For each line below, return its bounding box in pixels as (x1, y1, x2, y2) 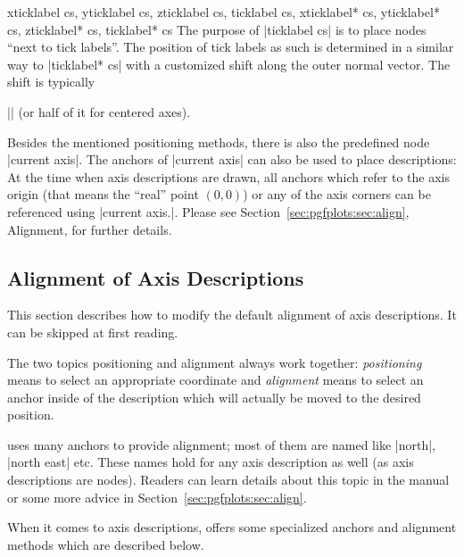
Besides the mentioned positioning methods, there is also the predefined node (7, 132, 430, 151)
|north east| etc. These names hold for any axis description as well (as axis (7, 453, 414, 471)
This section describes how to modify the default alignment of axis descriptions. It (7, 305, 457, 324)
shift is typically (7, 72, 95, 91)
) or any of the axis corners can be (243, 185, 431, 204)
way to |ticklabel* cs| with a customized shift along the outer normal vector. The (7, 54, 451, 73)
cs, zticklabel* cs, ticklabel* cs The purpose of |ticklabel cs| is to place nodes (7, 20, 427, 38)
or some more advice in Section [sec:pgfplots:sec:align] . (7, 487, 307, 506)
